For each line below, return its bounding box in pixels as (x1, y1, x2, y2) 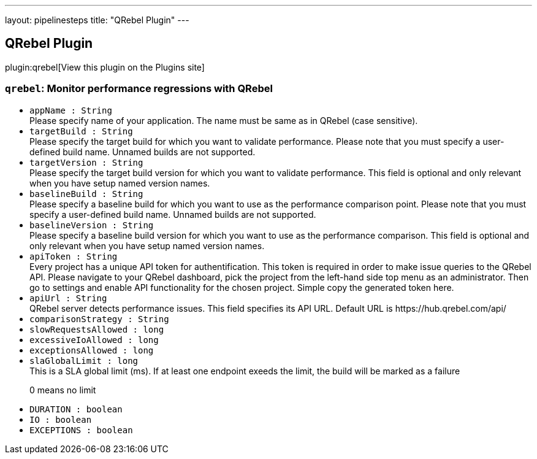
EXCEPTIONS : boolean (29, 425, 133, 435)
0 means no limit (29, 384, 96, 395)
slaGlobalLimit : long (29, 355, 139, 366)
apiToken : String (29, 251, 118, 261)
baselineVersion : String (29, 220, 154, 230)
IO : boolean (29, 414, 92, 425)
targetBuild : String (29, 126, 133, 136)
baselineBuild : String (29, 188, 143, 199)
